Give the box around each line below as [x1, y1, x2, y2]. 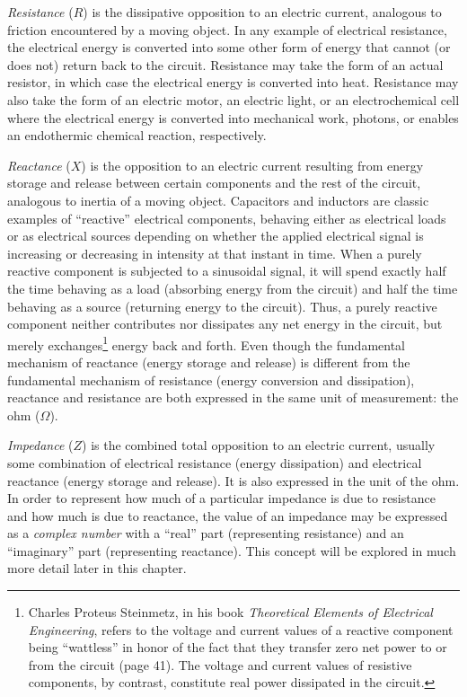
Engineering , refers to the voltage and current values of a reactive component [28, 620, 454, 639]
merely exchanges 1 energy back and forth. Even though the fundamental [7, 332, 405, 354]
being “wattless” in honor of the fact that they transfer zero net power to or [28, 638, 447, 657]
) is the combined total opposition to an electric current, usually [82, 436, 436, 454]
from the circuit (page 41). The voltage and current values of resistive [28, 655, 412, 674]
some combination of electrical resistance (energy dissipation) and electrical [7, 453, 422, 472]
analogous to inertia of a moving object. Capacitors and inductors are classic [7, 190, 429, 209]
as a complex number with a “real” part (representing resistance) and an [7, 524, 404, 543]
